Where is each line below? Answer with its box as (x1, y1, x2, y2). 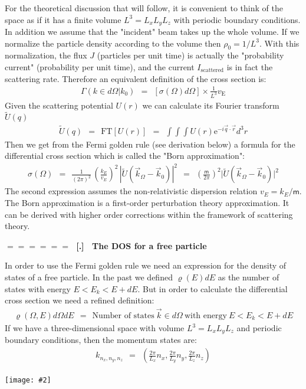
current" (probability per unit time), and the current (5, 61, 195, 73)
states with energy (5, 282, 71, 295)
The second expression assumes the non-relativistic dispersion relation (5, 185, 258, 197)
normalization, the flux (5, 49, 87, 61)
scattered (200, 67, 224, 74)
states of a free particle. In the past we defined (5, 271, 173, 283)
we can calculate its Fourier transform (142, 99, 279, 111)
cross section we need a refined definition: (5, 294, 154, 306)
